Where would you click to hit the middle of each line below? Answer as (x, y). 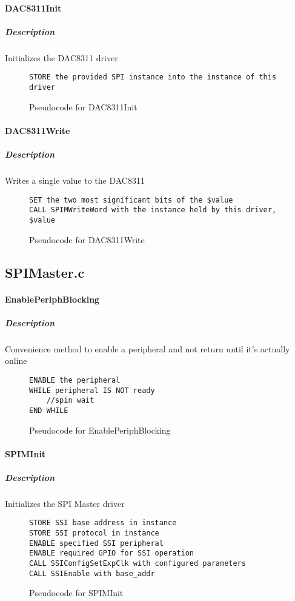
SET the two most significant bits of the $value (131, 200)
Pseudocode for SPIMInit (76, 593)
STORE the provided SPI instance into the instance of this (153, 77)
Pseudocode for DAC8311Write (87, 239)
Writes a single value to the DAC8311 (75, 180)
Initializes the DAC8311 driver (61, 57)
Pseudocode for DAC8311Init (83, 106)
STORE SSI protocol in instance (94, 533)
